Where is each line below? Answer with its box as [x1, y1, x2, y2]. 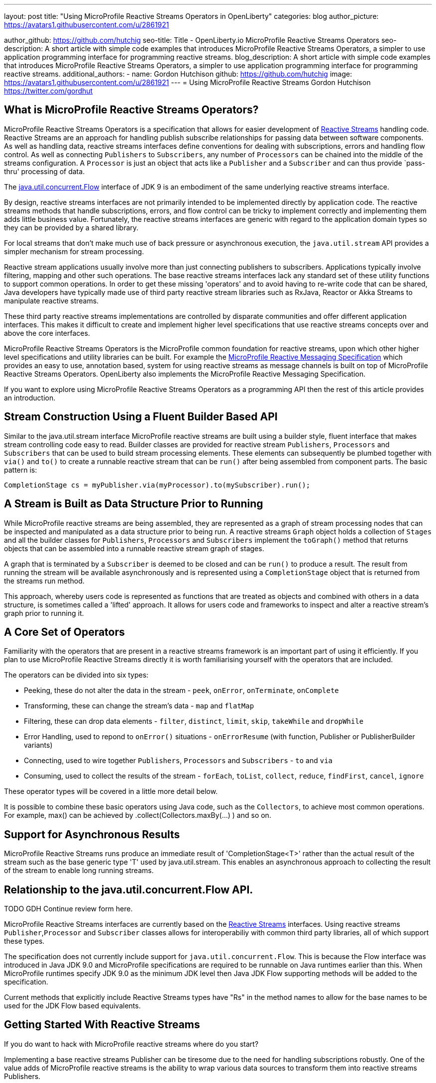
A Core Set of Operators [4, 625, 125, 638]
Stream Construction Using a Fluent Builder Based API [4, 410, 278, 423]
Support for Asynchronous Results [4, 828, 180, 841]
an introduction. [4, 393, 56, 402]
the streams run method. [4, 576, 85, 585]
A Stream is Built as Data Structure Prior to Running [4, 497, 263, 510]
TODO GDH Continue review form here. [4, 904, 133, 913]
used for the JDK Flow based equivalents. [4, 1001, 141, 1010]
